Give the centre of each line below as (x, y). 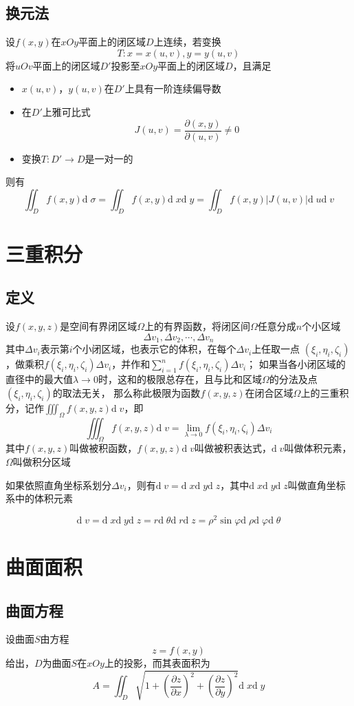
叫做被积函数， (103, 448)
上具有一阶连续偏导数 (173, 89)
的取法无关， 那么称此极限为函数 (126, 392)
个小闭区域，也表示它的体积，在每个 (154, 349)
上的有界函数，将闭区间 (198, 326)
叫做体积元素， (318, 448)
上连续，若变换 (187, 42)
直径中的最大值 (39, 379)
